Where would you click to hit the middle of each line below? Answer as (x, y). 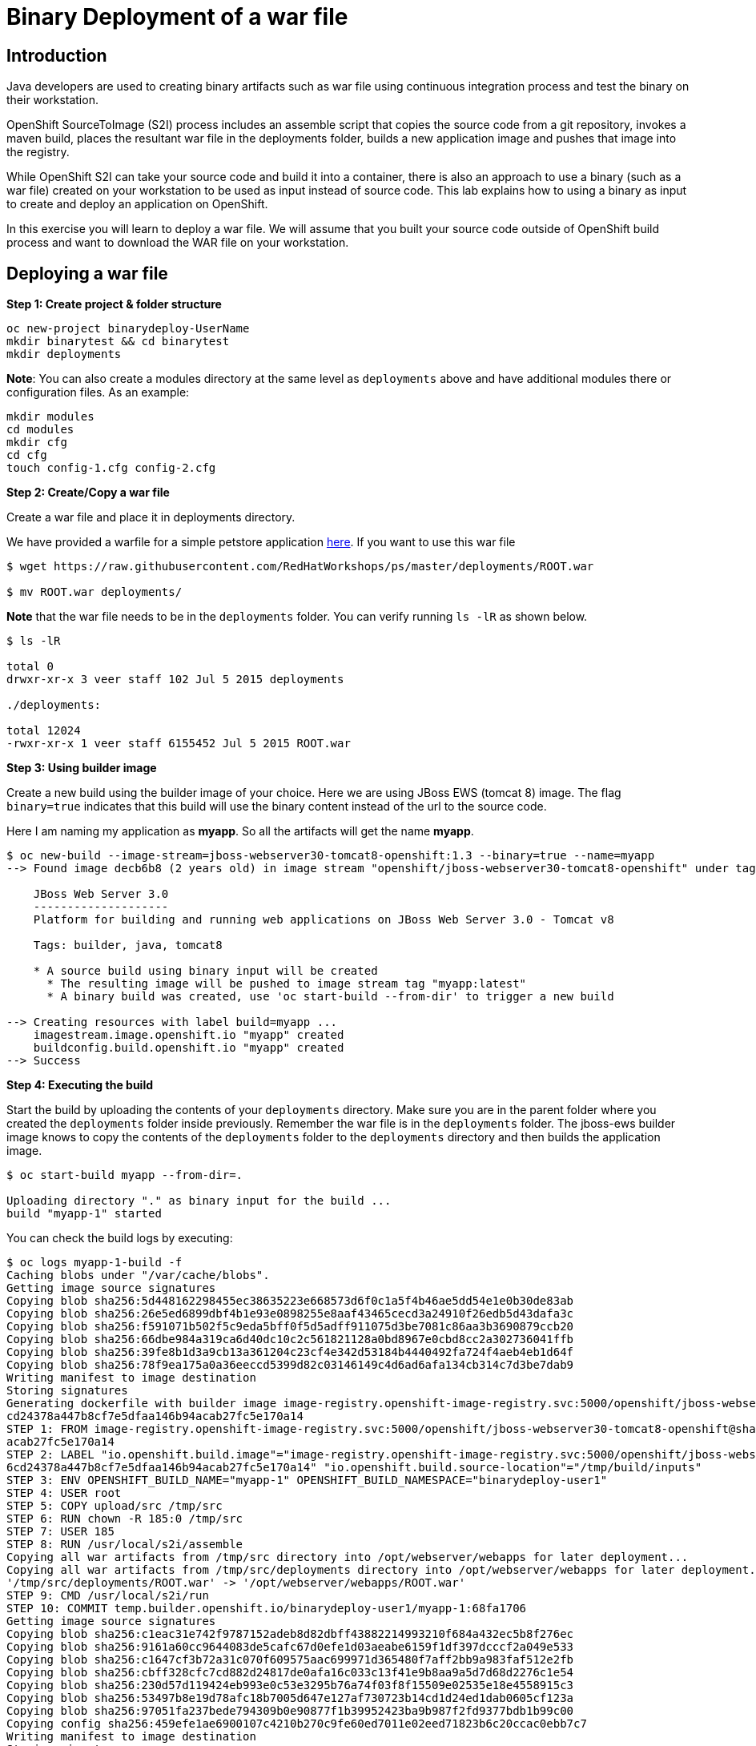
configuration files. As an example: (98, 392)
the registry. (38, 152)
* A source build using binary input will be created (205, 971)
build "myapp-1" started (84, 1214)
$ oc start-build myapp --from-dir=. (125, 1175)
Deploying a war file (87, 273)
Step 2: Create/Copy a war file (88, 493)
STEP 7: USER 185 (60, 1532)
